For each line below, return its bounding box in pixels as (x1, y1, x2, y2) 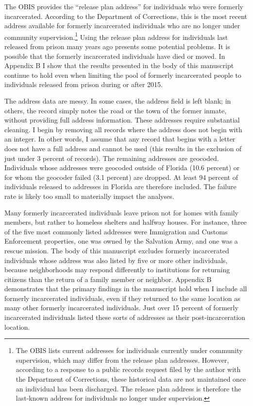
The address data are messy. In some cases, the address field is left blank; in (4, 96, 231, 106)
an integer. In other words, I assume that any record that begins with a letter (4, 134, 236, 144)
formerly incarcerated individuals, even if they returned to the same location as (4, 293, 240, 303)
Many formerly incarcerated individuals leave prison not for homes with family (4, 207, 238, 217)
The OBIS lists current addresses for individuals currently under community (16, 345, 243, 355)
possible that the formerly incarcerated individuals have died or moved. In (4, 51, 225, 61)
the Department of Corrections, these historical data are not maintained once (16, 374, 246, 384)
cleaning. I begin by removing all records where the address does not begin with (4, 124, 242, 134)
